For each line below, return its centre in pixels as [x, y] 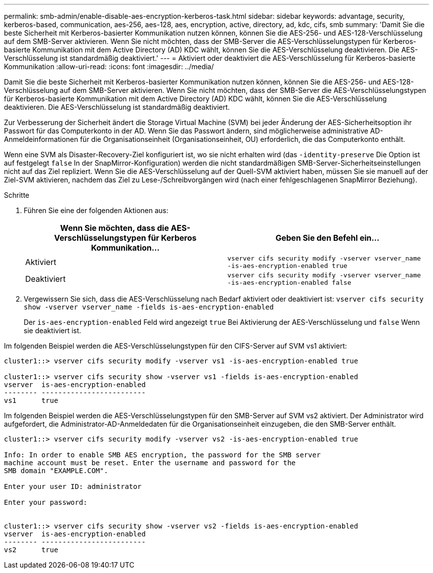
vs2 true [31, 550]
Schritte [17, 195]
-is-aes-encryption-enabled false [289, 283]
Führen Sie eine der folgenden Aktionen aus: [96, 210]
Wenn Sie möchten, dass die [114, 228]
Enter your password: [46, 502]
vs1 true [31, 400]
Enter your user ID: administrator [73, 486]
